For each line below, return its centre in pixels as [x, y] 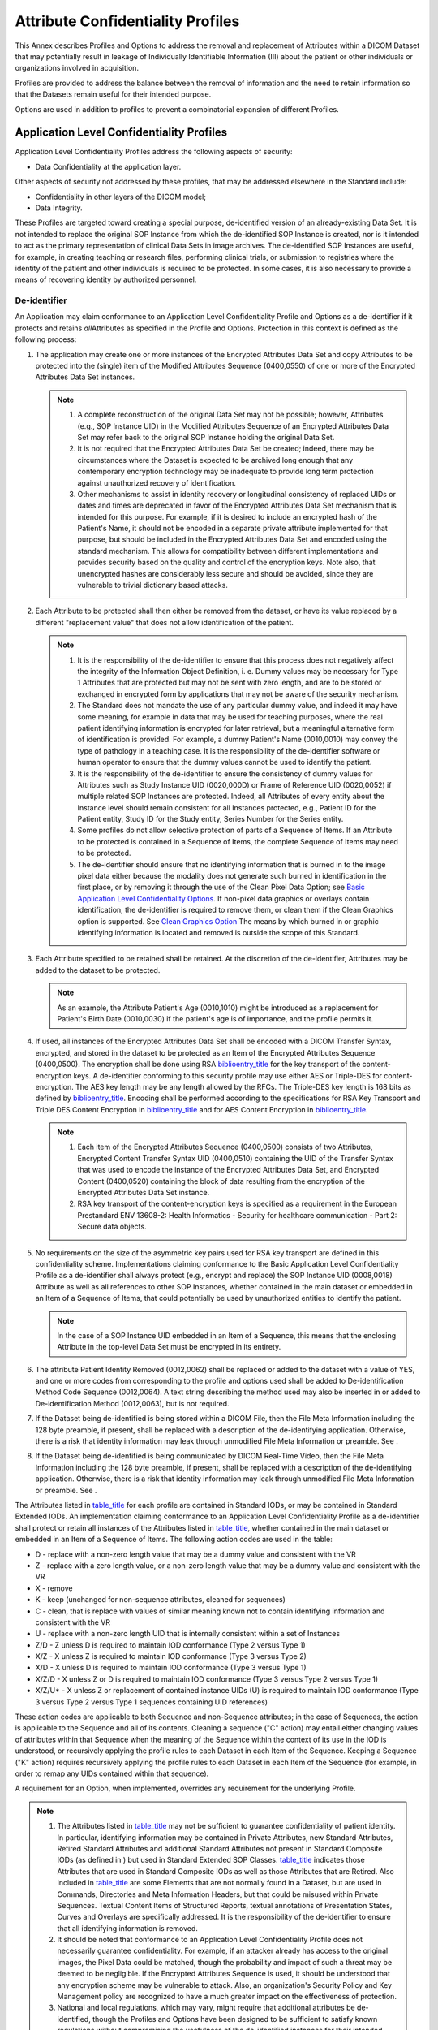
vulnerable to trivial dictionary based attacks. [153, 585]
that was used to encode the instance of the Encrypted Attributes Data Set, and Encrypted [228, 1170]
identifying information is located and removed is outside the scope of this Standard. [219, 932]
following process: [46, 339]
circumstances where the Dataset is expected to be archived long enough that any [215, 460]
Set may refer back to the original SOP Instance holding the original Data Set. [206, 437]
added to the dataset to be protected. [98, 970]
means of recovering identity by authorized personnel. [106, 279]
